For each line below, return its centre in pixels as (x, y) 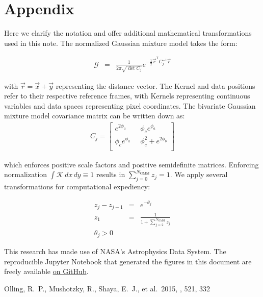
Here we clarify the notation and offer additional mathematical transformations (128, 33)
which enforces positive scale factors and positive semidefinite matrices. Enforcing (131, 164)
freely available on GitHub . (46, 271)
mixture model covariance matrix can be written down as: (95, 116)
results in (111, 174)
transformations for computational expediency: (77, 187)
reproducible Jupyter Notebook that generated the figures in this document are (128, 261)
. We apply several (199, 174)
